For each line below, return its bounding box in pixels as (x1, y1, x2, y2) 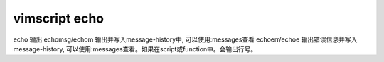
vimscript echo (13, 11, 105, 26)
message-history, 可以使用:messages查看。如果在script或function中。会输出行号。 (13, 44, 257, 53)
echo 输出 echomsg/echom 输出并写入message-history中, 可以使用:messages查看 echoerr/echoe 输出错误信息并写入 (13, 35, 358, 44)
